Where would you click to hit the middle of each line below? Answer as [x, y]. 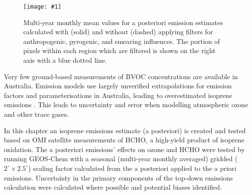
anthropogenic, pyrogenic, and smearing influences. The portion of [122, 41]
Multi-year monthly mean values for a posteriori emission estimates [123, 22]
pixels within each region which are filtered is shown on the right [119, 50]
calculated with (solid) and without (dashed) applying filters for [118, 32]
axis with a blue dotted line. [65, 60]
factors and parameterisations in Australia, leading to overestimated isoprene [118, 95]
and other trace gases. [36, 114]
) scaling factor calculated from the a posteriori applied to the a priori [132, 168]
